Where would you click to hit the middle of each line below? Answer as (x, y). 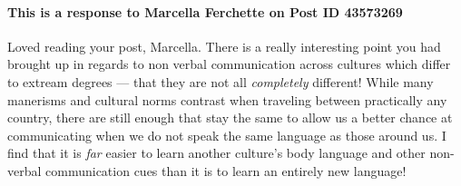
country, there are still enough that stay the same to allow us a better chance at (230, 117)
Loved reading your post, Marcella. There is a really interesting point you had (224, 46)
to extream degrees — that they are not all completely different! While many (221, 81)
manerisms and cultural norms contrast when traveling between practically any (227, 99)
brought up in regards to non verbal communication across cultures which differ (229, 64)
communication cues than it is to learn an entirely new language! (226, 170)
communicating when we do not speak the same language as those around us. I (227, 135)
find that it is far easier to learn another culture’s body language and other (216, 153)
